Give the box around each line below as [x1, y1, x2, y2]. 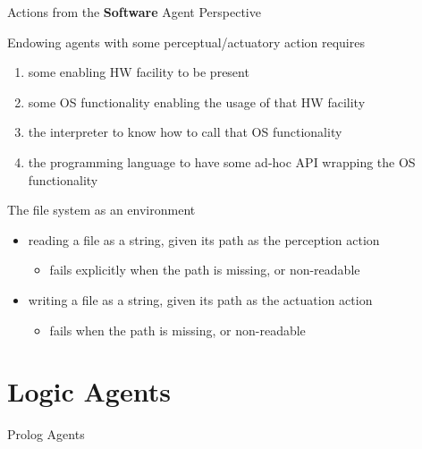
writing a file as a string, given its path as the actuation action [28, 290, 373, 309]
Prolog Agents [7, 425, 85, 444]
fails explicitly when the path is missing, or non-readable [49, 260, 360, 279]
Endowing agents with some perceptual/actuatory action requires [7, 32, 365, 51]
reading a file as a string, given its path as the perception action [28, 230, 380, 249]
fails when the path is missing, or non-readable [49, 320, 306, 339]
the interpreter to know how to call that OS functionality [28, 123, 342, 141]
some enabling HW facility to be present [28, 63, 249, 81]
